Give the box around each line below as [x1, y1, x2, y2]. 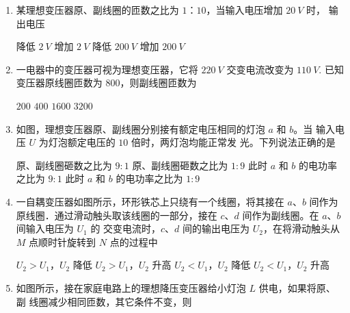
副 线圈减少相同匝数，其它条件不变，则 [16, 294, 192, 308]
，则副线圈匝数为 [120, 75, 197, 90]
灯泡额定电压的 [48, 135, 116, 149]
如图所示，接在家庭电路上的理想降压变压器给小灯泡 [16, 280, 246, 295]
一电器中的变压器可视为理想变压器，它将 [16, 62, 198, 76]
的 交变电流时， [90, 221, 161, 236]
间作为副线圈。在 [242, 208, 319, 222]
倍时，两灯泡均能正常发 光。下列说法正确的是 [131, 135, 336, 149]
